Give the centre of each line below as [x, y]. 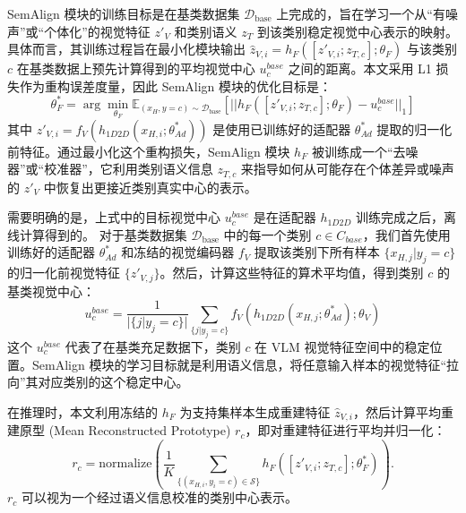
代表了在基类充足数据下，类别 [153, 346]
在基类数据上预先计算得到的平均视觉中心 [136, 68]
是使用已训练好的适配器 [282, 128]
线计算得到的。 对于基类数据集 [97, 234]
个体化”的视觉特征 [97, 31]
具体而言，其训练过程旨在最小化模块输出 [126, 49]
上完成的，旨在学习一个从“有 [361, 13]
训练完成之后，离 [406, 217]
